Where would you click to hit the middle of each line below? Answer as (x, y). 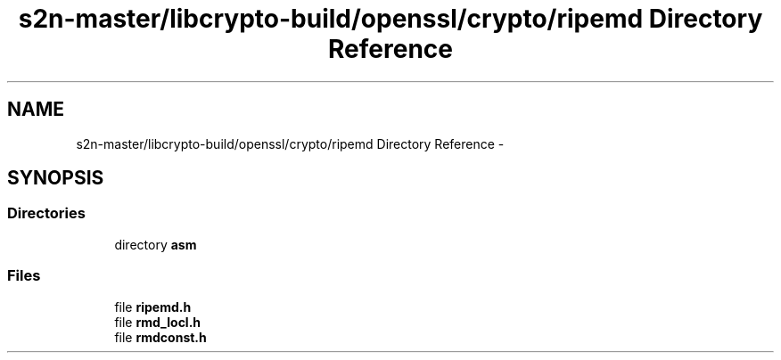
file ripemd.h (153, 307)
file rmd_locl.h (158, 322)
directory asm (156, 244)
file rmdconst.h (160, 337)
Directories (46, 213)
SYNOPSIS (56, 178)
